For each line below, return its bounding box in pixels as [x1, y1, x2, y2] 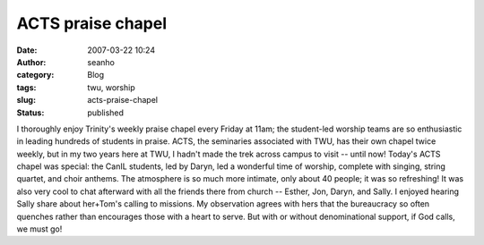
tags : [16, 81, 37, 93]
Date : [16, 45, 38, 55]
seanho [87, 56, 116, 67]
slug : [16, 95, 36, 106]
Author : [16, 56, 47, 67]
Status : [16, 107, 45, 118]
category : [16, 70, 55, 80]
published [87, 107, 125, 118]
